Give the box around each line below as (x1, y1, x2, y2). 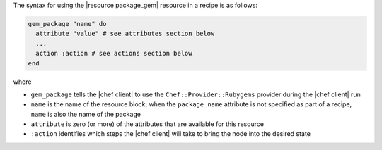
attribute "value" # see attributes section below (35, 30, 215, 38)
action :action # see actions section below (35, 49, 192, 58)
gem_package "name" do (28, 20, 107, 27)
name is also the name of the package (30, 110, 141, 118)
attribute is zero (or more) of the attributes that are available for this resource (30, 120, 265, 128)
